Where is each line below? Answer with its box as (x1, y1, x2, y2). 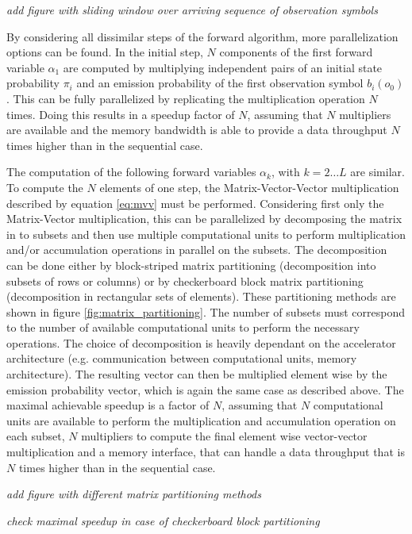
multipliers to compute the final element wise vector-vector (81, 428, 368, 444)
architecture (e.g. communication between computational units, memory (6, 350, 357, 367)
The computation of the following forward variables (6, 163, 256, 180)
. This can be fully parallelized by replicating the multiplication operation (6, 90, 365, 106)
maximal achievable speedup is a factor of (6, 397, 210, 413)
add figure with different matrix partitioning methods (6, 486, 262, 502)
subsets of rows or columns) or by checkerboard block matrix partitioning (6, 272, 364, 289)
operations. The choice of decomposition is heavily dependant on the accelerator (6, 334, 396, 351)
